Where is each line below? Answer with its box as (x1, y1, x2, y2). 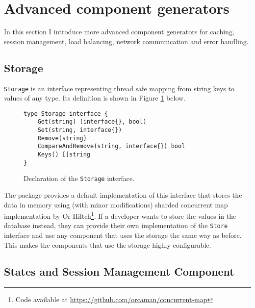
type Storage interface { (24, 110, 108, 117)
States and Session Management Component (4, 263, 234, 279)
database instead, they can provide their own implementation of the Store (4, 220, 228, 231)
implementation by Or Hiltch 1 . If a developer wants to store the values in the (4, 209, 236, 221)
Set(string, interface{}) (37, 127, 122, 134)
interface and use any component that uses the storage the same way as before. (4, 230, 242, 240)
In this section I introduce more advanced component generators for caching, (4, 26, 234, 37)
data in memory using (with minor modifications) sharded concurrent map (4, 199, 228, 209)
